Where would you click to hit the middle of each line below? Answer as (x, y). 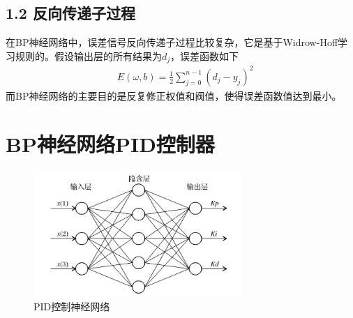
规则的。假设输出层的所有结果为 (88, 55)
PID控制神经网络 (72, 306)
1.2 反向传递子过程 (70, 13)
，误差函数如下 (205, 55)
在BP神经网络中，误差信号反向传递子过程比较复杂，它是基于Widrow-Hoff (172, 42)
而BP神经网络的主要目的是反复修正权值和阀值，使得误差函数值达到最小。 (174, 95)
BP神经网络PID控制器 (110, 143)
